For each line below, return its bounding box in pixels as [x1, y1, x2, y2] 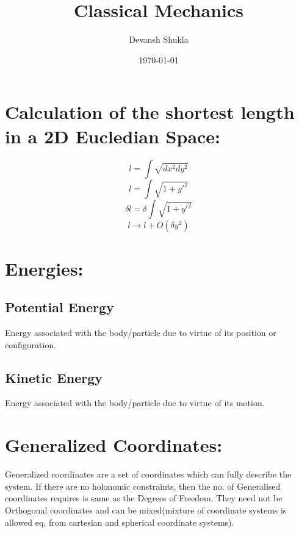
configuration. [5, 338, 57, 351]
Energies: [5, 256, 84, 281]
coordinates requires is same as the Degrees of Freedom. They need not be [5, 492, 283, 504]
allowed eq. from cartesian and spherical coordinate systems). [5, 515, 234, 528]
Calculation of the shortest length [5, 99, 295, 124]
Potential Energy [5, 298, 114, 317]
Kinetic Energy [5, 368, 103, 387]
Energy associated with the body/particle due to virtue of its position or [5, 326, 276, 339]
